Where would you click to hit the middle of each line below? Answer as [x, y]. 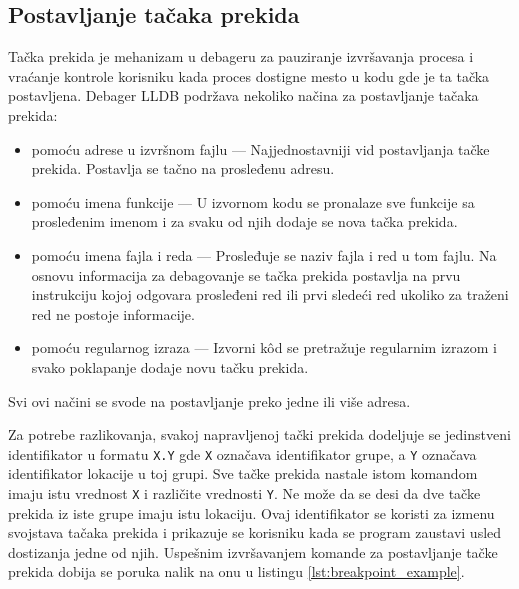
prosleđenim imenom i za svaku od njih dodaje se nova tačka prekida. [244, 221]
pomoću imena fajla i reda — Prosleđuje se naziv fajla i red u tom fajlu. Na [264, 254]
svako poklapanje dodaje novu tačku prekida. [170, 366]
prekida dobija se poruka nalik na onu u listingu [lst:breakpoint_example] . [236, 571]
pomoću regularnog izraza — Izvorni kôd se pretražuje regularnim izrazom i [264, 347]
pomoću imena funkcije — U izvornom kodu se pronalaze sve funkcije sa [253, 201]
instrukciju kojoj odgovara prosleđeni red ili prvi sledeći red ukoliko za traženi [270, 294]
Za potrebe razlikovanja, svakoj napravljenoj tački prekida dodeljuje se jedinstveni [259, 434]
